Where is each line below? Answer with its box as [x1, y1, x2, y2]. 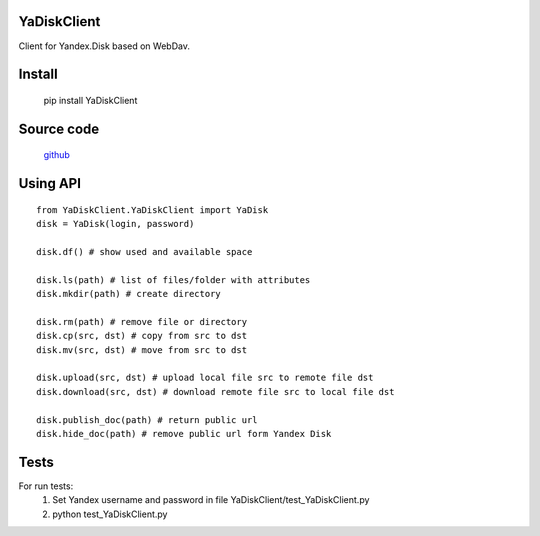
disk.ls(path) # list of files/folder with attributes [36, 274, 311, 285]
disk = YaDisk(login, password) [36, 218, 195, 230]
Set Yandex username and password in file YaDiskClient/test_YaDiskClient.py [52, 494, 370, 506]
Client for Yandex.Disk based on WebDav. [18, 40, 190, 52]
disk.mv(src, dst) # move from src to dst [36, 344, 248, 355]
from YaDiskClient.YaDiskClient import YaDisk [36, 204, 269, 215]
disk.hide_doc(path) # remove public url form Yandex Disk [36, 428, 332, 439]
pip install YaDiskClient [43, 94, 138, 106]
